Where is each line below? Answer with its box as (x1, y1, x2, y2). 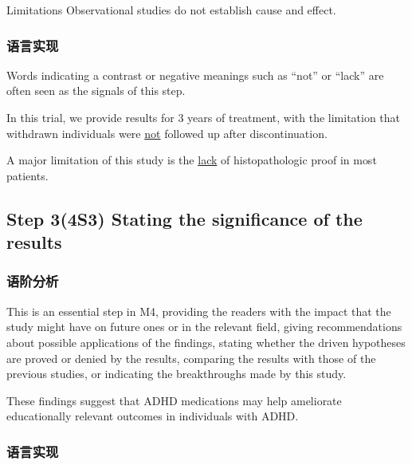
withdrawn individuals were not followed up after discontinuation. (6, 124, 328, 141)
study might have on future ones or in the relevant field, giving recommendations (6, 318, 402, 335)
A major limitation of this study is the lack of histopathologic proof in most (6, 152, 377, 168)
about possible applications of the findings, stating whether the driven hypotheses (6, 333, 406, 350)
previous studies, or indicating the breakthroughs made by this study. (6, 365, 347, 382)
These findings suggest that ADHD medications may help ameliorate (6, 392, 342, 408)
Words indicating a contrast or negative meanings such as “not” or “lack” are (6, 66, 384, 83)
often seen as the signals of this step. (6, 82, 186, 99)
